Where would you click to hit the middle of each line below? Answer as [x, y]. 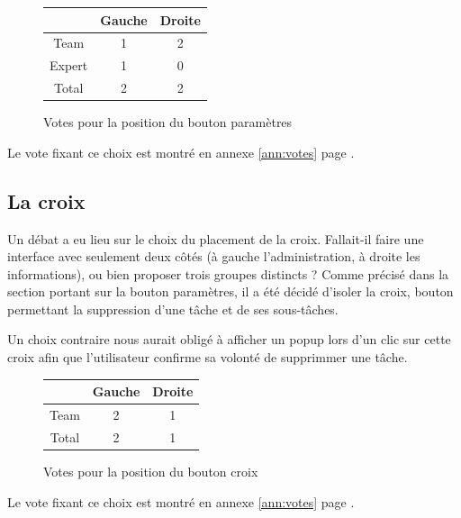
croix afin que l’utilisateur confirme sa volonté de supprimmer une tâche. [208, 357]
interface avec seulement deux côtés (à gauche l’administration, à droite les [214, 256]
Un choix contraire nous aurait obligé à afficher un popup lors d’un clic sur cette [229, 339]
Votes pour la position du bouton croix [151, 471]
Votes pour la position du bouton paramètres [168, 122]
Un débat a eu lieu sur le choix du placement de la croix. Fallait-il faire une [216, 238]
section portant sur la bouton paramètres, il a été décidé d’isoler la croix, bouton [230, 291]
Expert [69, 65]
